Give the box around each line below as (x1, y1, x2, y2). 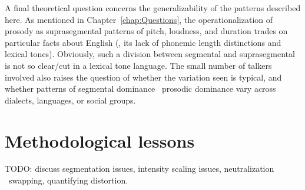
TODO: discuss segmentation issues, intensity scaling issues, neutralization (5, 162, 274, 175)
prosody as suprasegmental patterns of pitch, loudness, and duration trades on (5, 25, 288, 37)
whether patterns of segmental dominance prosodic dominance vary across (5, 82, 276, 95)
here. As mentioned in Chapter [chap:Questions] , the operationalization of (5, 13, 273, 25)
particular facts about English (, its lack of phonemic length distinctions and (5, 36, 281, 48)
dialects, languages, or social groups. (5, 94, 136, 106)
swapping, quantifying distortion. (8, 174, 128, 186)
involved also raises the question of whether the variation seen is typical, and (5, 71, 282, 83)
